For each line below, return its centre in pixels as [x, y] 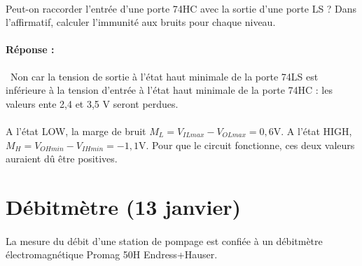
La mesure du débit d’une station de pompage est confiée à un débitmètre [164, 240]
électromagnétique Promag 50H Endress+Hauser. [112, 254]
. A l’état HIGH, [316, 131]
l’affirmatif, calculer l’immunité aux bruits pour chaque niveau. [141, 22]
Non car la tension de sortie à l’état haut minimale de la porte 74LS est [164, 76]
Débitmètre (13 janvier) [124, 206]
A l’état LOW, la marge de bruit [76, 131]
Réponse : [30, 49]
